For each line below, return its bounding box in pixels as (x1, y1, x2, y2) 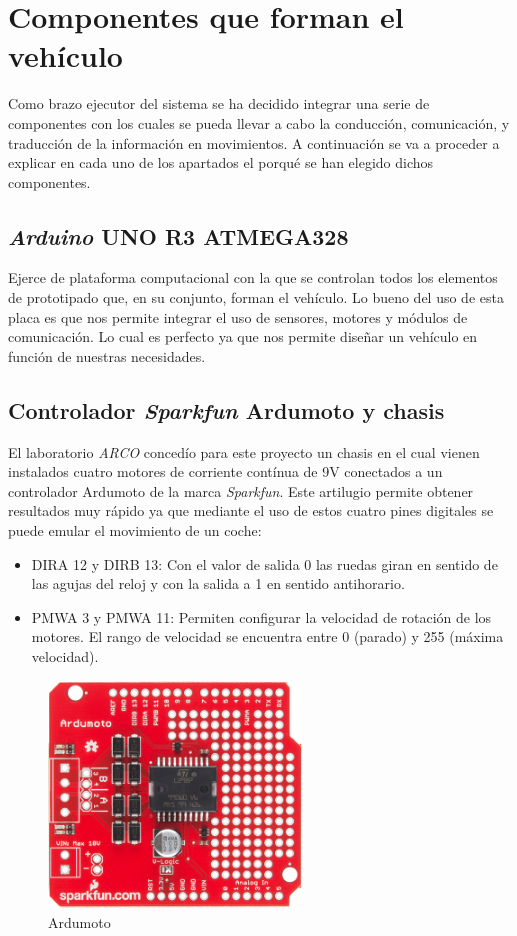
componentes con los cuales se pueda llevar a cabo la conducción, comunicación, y (8, 112, 510, 133)
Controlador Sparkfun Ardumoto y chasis (8, 394, 445, 425)
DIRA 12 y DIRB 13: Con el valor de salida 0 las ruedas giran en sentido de (31, 553, 498, 574)
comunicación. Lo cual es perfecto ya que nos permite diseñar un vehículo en (8, 326, 478, 347)
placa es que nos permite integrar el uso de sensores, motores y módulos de (8, 306, 468, 327)
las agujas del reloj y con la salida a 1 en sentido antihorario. (31, 573, 405, 594)
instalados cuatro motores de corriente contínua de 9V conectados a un (8, 461, 443, 482)
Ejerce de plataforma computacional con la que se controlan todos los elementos (8, 267, 498, 288)
